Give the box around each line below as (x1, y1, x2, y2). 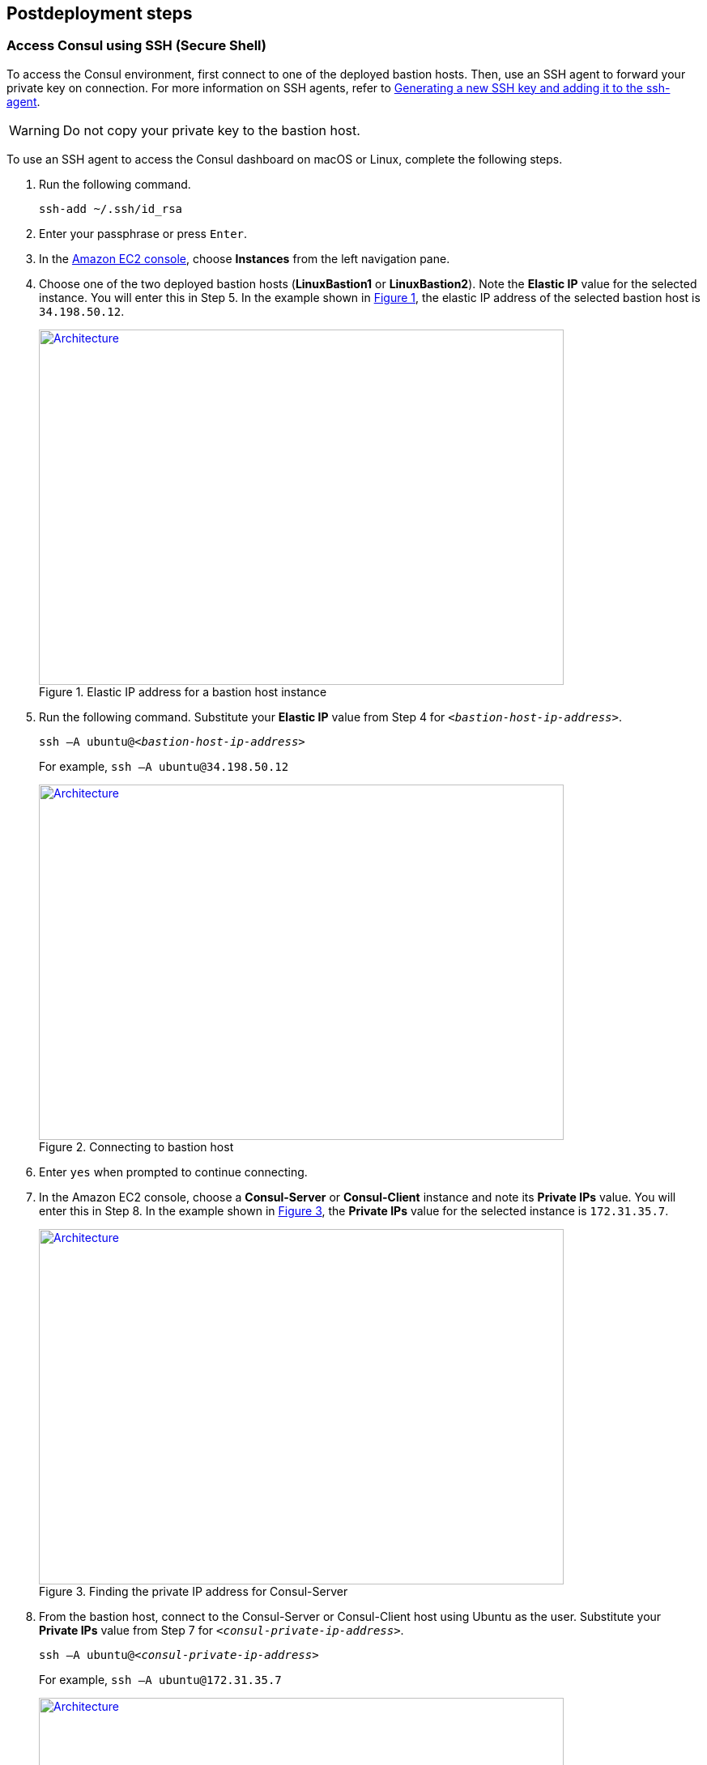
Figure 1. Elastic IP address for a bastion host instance (39, 684, 327, 699)
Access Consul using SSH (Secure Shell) (6, 37, 266, 54)
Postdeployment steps (6, 3, 193, 23)
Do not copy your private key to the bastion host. (62, 121, 360, 138)
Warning (9, 121, 60, 138)
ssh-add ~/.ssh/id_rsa (39, 202, 183, 215)
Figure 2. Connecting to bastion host (39, 1139, 234, 1154)
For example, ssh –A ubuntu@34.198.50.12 (39, 759, 289, 773)
